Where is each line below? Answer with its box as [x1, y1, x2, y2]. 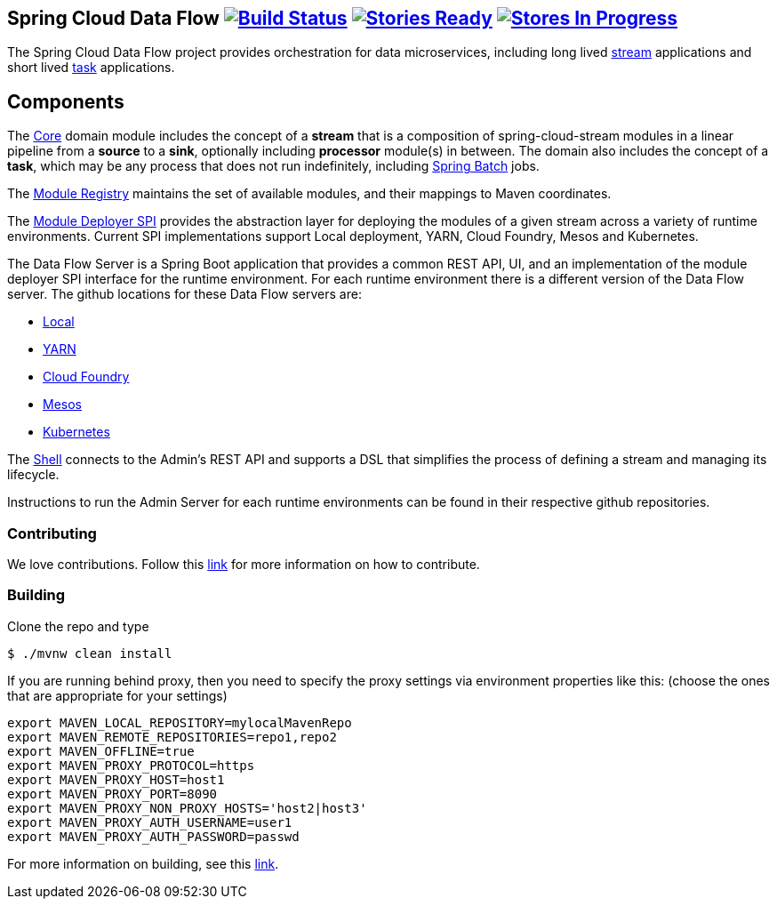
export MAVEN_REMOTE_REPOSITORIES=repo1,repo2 [7, 729, 337, 744]
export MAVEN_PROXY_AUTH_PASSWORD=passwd [7, 829, 300, 844]
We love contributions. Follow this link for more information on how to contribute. [7, 557, 480, 573]
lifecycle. [7, 467, 60, 483]
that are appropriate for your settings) [7, 687, 228, 703]
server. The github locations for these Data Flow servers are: [7, 286, 362, 302]
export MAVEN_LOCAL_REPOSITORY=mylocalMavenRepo [7, 715, 352, 730]
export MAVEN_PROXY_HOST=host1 [7, 772, 225, 787]
